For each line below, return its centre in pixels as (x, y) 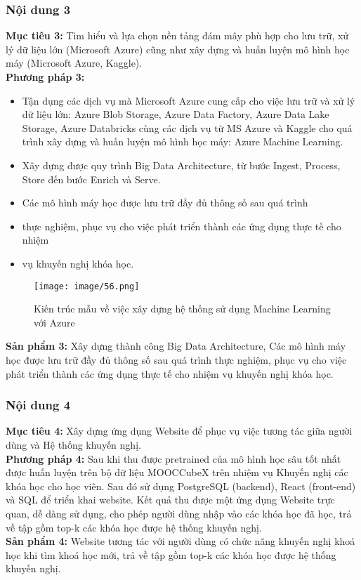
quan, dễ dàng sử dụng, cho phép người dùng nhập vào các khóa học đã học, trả (179, 513)
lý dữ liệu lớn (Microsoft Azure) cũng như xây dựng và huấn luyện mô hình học (178, 49)
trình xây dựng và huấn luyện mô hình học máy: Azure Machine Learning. (183, 141)
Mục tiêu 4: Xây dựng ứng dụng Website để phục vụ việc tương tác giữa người (179, 431)
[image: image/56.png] (87, 286)
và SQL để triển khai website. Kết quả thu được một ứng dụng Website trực (170, 500)
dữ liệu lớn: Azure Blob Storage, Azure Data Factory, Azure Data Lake (176, 114)
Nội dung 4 (38, 405)
